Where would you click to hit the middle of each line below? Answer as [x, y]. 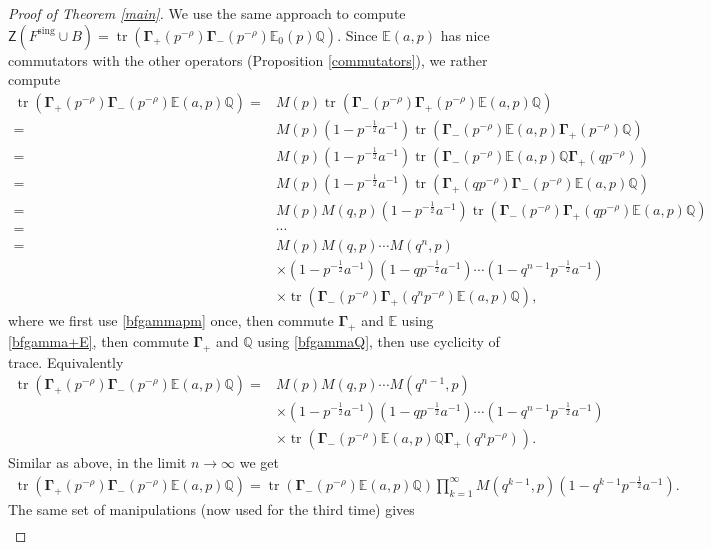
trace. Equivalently [66, 361]
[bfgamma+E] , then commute [98, 340]
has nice [465, 34]
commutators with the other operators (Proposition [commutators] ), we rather [248, 59]
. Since [357, 34]
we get [259, 462]
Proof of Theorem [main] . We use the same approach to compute [207, 13]
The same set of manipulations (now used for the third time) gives [211, 508]
